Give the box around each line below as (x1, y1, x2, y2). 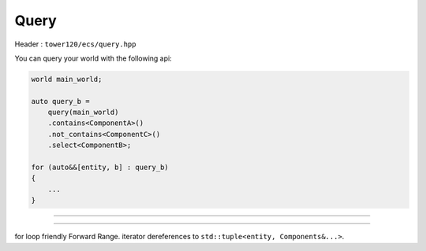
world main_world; (31, 75, 103, 83)
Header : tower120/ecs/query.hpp (14, 39, 136, 49)
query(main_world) (47, 108, 119, 117)
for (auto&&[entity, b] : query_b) (31, 163, 169, 172)
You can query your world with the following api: (14, 54, 173, 63)
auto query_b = (31, 97, 90, 105)
